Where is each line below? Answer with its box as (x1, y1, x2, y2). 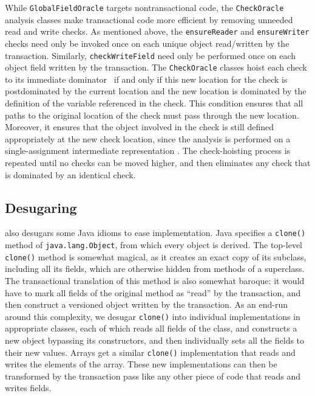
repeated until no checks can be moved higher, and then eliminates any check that (5, 156, 311, 168)
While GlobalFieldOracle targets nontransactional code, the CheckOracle (5, 1, 284, 13)
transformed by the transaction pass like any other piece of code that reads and (5, 369, 301, 382)
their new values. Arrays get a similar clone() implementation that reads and (5, 346, 296, 358)
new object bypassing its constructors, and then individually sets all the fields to (5, 333, 305, 346)
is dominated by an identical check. (5, 168, 136, 181)
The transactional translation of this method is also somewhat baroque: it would (5, 274, 305, 287)
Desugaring (5, 198, 77, 217)
